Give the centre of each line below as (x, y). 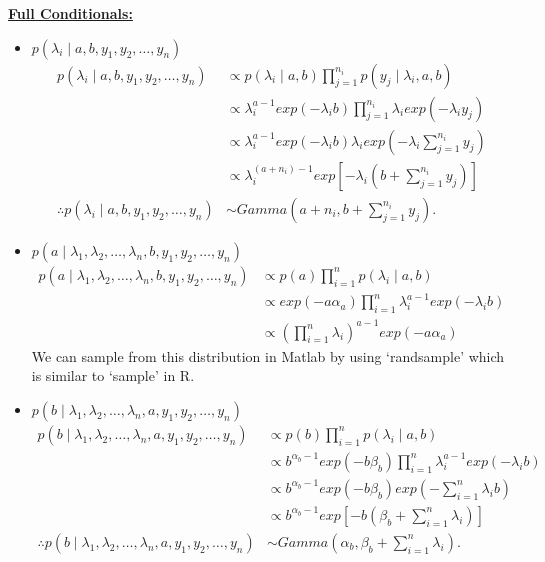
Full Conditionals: (70, 13)
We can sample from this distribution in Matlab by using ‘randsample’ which (268, 355)
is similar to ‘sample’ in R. (113, 375)
